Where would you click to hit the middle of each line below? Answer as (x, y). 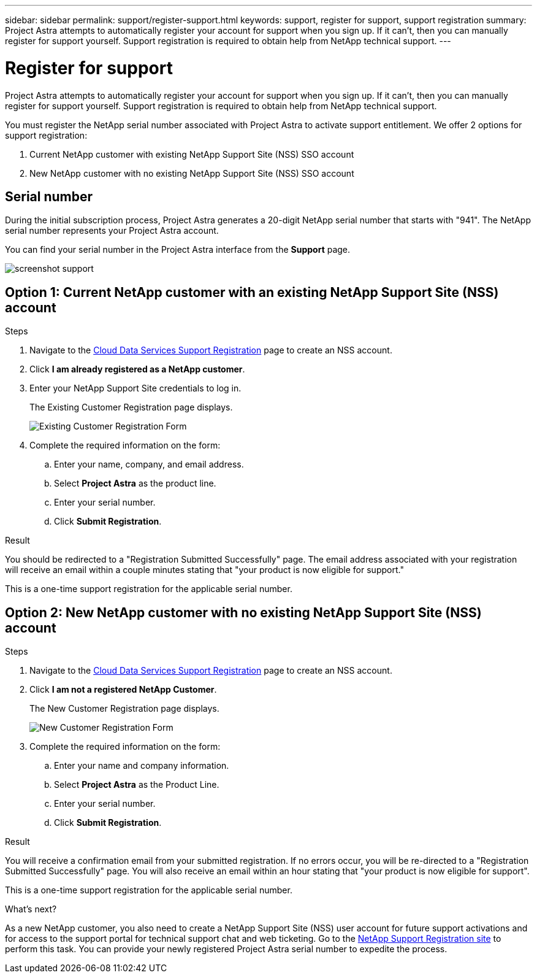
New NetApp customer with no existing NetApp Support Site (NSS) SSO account (192, 173)
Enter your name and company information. (142, 766)
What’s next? (31, 909)
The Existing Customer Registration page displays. (131, 407)
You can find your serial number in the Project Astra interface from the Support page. (178, 250)
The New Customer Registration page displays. (124, 709)
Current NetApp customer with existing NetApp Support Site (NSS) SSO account (192, 154)
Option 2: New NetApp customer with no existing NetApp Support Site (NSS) (243, 612)
